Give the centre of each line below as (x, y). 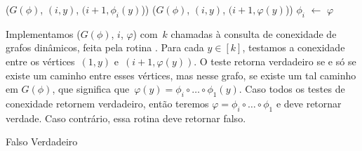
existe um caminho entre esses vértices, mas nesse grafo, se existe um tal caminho (181, 75)
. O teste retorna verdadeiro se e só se (275, 61)
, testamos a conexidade (294, 47)
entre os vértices (40, 61)
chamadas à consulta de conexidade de (254, 33)
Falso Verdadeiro (42, 142)
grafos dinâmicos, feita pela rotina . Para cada (105, 47)
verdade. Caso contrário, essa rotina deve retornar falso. (126, 118)
